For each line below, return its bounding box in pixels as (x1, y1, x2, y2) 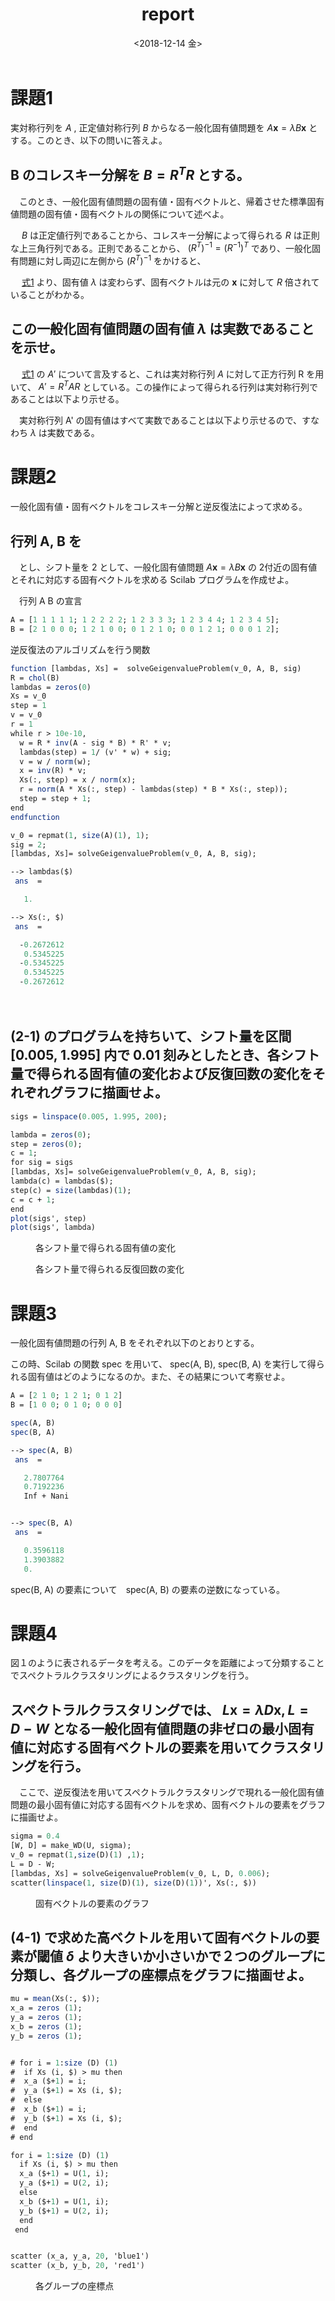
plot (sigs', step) (10, 1213, 87, 1223)
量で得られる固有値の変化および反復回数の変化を (10, 1066, 313, 1083)
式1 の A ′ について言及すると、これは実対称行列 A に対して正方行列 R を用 (21, 368, 325, 380)
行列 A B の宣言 (18, 595, 83, 607)
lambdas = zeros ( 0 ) (10, 682, 92, 692)
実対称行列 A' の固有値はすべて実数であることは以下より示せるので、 (18, 414, 303, 427)
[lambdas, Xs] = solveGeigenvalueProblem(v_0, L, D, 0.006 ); (10, 1868, 271, 1878)
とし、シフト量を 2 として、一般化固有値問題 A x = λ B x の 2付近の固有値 (18, 561, 318, 573)
